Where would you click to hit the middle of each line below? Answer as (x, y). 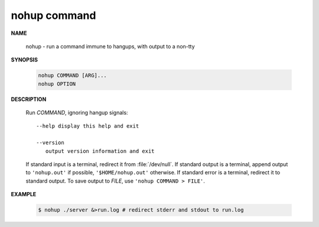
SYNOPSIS (25, 60)
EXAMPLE (24, 194)
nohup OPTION (57, 84)
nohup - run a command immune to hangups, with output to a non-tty (110, 46)
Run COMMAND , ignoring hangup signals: (77, 113)
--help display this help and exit (88, 126)
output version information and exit (100, 151)
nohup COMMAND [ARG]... (73, 76)
